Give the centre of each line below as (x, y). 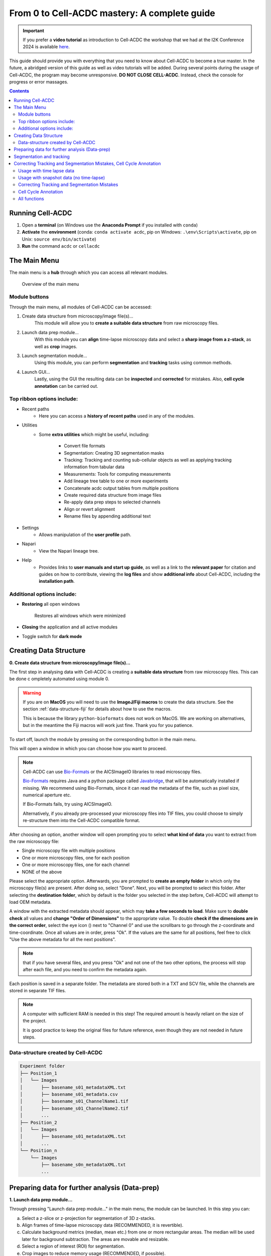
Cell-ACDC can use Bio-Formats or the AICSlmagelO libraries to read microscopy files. (112, 772)
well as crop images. (56, 346)
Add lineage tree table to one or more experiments (116, 481)
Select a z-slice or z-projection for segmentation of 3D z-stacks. (89, 1218)
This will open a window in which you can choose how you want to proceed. (88, 749)
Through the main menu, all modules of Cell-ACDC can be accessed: (81, 307)
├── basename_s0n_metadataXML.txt (83, 1165)
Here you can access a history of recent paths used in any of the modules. (117, 416)
